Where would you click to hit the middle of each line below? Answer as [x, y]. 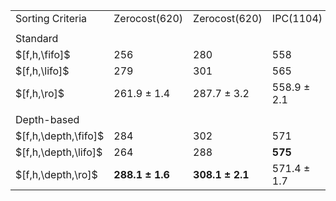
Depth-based [47, 119]
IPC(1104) [297, 18]
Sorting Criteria [51, 18]
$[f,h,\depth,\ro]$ [56, 174]
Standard [37, 38]
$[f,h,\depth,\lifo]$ [59, 152]
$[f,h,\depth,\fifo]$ [60, 136]
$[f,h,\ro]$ [40, 93]
